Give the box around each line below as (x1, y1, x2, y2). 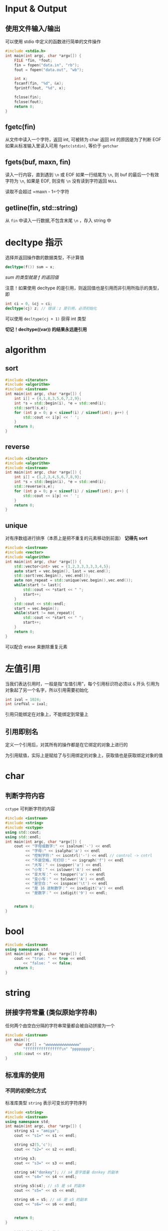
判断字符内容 (5, 792, 45, 800)
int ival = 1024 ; (5, 697, 41, 702)
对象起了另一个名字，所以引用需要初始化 (5, 687, 88, 693)
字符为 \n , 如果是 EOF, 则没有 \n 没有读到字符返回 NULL (5, 178, 117, 184)
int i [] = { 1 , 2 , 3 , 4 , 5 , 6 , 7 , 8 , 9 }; (14, 475, 81, 480)
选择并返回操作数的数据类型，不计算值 (5, 254, 84, 260)
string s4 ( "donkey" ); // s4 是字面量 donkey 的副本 (14, 1170, 119, 1175)
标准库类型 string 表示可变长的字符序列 (5, 1099, 87, 1105)
